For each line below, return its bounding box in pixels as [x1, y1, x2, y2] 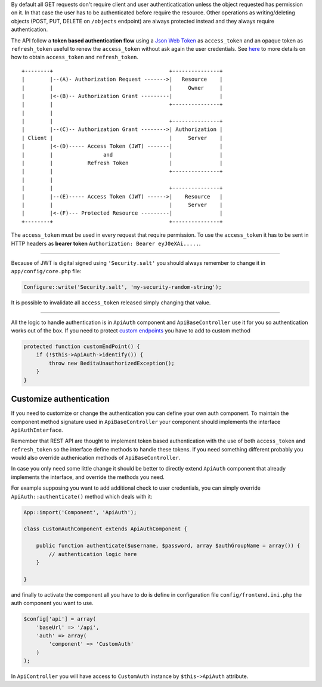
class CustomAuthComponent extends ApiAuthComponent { [23, 526, 187, 532]
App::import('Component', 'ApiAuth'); [23, 509, 137, 515]
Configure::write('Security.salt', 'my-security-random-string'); [23, 284, 222, 291]
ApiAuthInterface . [11, 426, 63, 433]
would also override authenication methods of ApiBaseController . [11, 454, 181, 462]
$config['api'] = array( [23, 616, 97, 622]
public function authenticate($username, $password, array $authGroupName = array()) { [36, 542, 301, 549]
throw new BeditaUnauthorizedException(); [48, 359, 175, 367]
